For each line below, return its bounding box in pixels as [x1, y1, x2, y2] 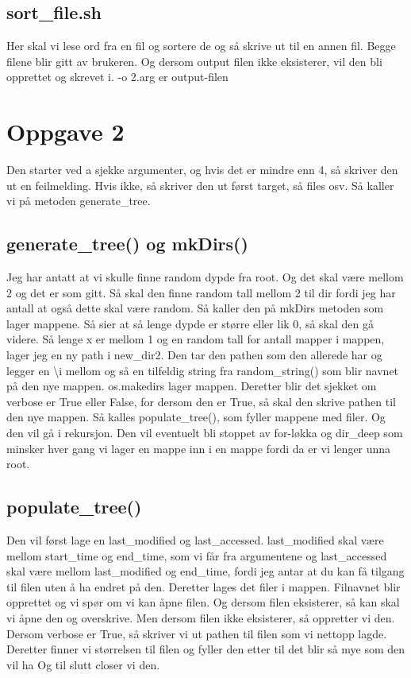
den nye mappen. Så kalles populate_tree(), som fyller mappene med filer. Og [6, 409, 386, 425]
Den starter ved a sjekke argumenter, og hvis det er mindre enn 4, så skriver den [6, 161, 398, 178]
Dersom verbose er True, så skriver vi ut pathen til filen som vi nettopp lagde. [6, 625, 387, 641]
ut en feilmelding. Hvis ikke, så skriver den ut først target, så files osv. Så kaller [6, 176, 394, 193]
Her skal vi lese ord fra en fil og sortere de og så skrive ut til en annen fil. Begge [6, 37, 396, 54]
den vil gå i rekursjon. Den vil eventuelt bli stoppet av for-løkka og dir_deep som [6, 424, 403, 441]
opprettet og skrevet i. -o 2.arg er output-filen [6, 68, 229, 85]
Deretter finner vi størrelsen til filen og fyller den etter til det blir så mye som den [6, 641, 405, 657]
